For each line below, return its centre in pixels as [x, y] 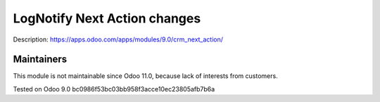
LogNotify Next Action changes [107, 18]
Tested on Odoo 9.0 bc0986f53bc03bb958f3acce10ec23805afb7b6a [114, 89]
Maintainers [40, 59]
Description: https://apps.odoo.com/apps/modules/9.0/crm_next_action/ [118, 39]
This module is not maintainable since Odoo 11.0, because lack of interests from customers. [145, 76]
